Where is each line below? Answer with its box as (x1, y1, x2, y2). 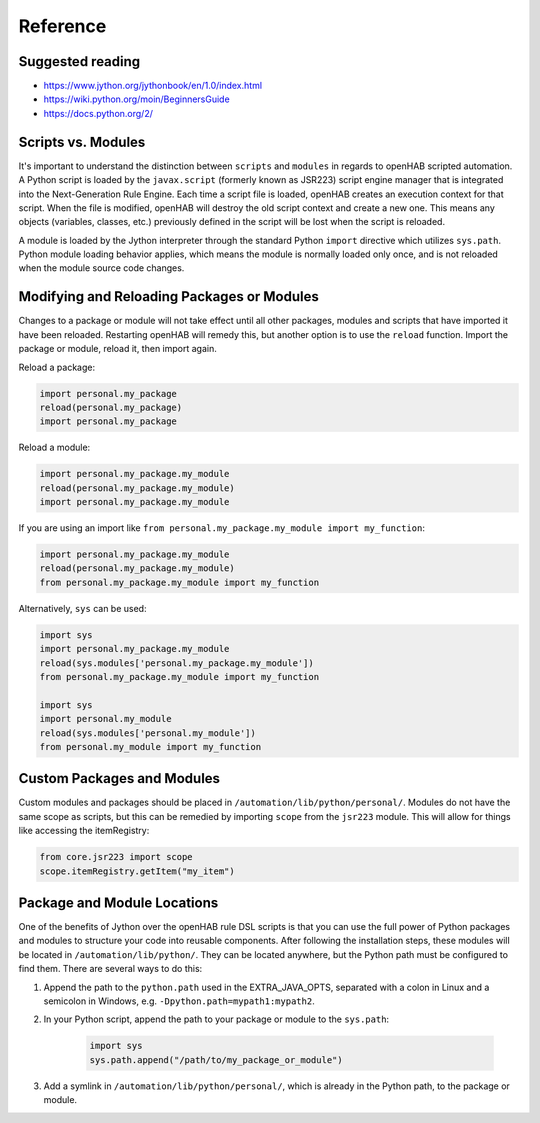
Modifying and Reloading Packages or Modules (18, 288, 320, 305)
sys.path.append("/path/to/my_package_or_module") (89, 1054, 344, 1065)
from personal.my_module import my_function (39, 741, 262, 752)
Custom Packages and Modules (18, 770, 220, 787)
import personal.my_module (39, 713, 172, 725)
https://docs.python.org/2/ (43, 107, 154, 119)
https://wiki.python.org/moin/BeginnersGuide (43, 93, 230, 105)
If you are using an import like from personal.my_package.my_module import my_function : (18, 522, 425, 534)
